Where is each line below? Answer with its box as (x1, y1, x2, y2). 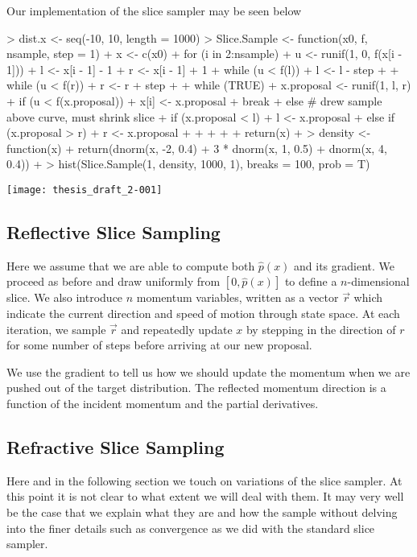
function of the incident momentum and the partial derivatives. (6, 394, 319, 411)
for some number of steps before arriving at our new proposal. (6, 336, 312, 353)
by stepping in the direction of (246, 320, 396, 337)
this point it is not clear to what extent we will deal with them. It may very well (6, 488, 404, 505)
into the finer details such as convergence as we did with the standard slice (6, 519, 375, 536)
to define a (284, 273, 337, 290)
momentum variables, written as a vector (136, 289, 339, 306)
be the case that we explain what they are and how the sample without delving (6, 503, 398, 520)
